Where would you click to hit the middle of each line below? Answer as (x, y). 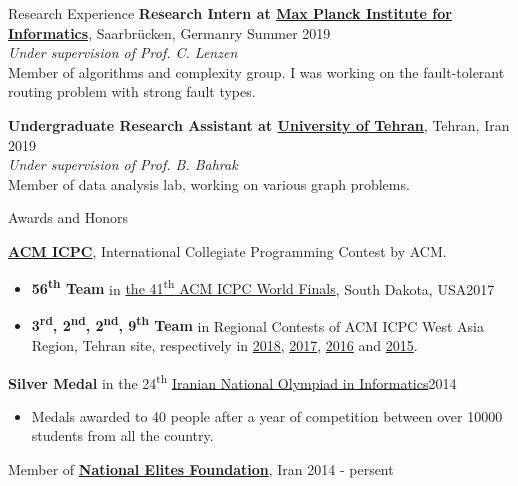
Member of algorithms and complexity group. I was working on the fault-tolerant (256, 71)
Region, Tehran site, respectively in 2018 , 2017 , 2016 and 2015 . (224, 345)
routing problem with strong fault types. (132, 91)
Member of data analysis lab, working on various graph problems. (209, 183)
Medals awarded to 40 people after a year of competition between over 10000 (267, 415)
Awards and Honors (68, 217)
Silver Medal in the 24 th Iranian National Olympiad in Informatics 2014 (232, 381)
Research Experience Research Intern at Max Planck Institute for (230, 13)
